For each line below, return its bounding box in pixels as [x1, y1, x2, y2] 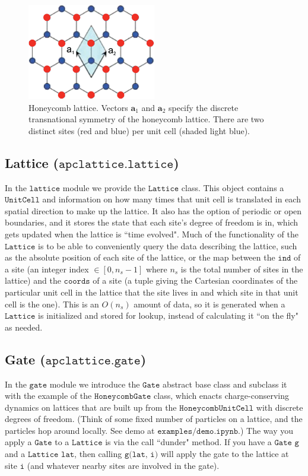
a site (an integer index [5, 262, 89, 275]
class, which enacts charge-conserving [154, 389, 289, 402]
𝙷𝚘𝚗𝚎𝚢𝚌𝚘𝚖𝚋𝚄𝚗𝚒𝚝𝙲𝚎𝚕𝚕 [179, 404, 254, 412]
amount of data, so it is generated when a [134, 297, 285, 310]
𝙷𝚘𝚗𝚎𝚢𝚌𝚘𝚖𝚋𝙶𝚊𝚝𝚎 [94, 392, 151, 401]
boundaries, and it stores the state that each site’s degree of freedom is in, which [5, 216, 299, 229]
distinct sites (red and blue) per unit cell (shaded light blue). [28, 124, 250, 137]
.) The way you [238, 424, 294, 436]
